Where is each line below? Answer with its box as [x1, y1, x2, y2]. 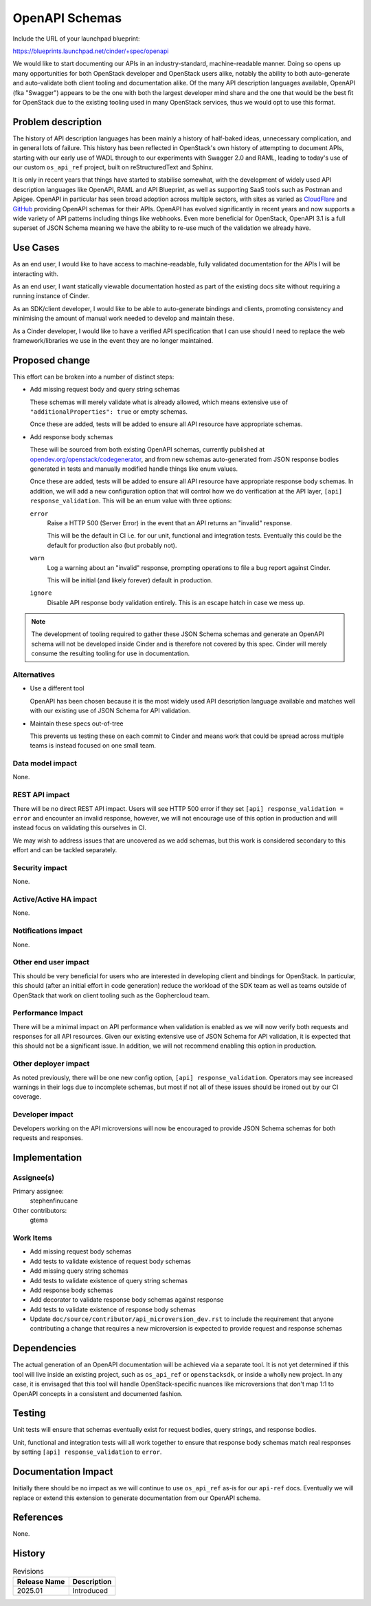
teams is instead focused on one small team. [30, 741, 157, 750]
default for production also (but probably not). [47, 541, 177, 549]
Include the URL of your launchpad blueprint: [12, 34, 140, 43]
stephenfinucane [30, 1196, 78, 1205]
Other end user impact [12, 958, 89, 967]
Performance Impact [12, 1008, 84, 1018]
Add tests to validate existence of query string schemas [30, 1276, 188, 1285]
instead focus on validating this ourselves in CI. [12, 823, 147, 832]
